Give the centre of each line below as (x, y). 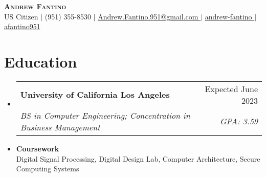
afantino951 (22, 26)
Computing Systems (48, 169)
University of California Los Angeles (95, 95)
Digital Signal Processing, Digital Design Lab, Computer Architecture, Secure (138, 158)
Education (41, 61)
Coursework (38, 148)
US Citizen (21, 16)
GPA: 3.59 (239, 121)
